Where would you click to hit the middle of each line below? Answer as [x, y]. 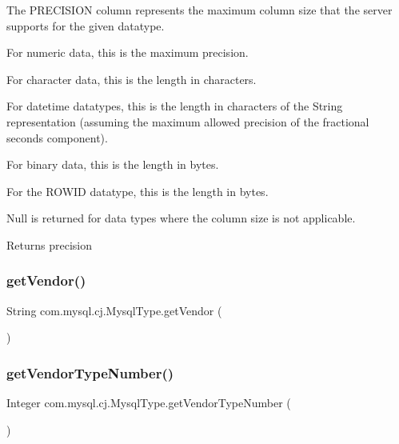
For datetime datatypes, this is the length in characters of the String [175, 106]
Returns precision [49, 244]
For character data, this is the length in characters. [132, 79]
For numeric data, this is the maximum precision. [128, 52]
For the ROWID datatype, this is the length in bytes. [138, 191]
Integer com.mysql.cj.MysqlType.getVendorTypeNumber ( [149, 403]
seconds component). [57, 137]
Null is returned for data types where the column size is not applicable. [181, 218]
